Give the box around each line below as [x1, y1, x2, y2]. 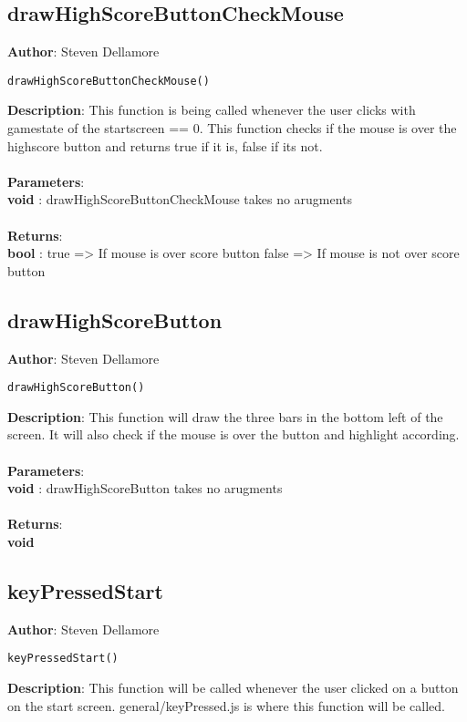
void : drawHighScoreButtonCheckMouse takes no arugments [7, 190, 353, 209]
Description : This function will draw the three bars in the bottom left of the [7, 407, 443, 426]
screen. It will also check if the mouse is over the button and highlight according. [7, 425, 460, 444]
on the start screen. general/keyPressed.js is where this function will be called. [7, 696, 446, 715]
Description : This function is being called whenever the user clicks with [7, 100, 416, 119]
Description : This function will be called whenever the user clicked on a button [7, 678, 459, 697]
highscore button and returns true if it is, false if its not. [7, 136, 323, 155]
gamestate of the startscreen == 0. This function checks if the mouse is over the [7, 119, 457, 138]
